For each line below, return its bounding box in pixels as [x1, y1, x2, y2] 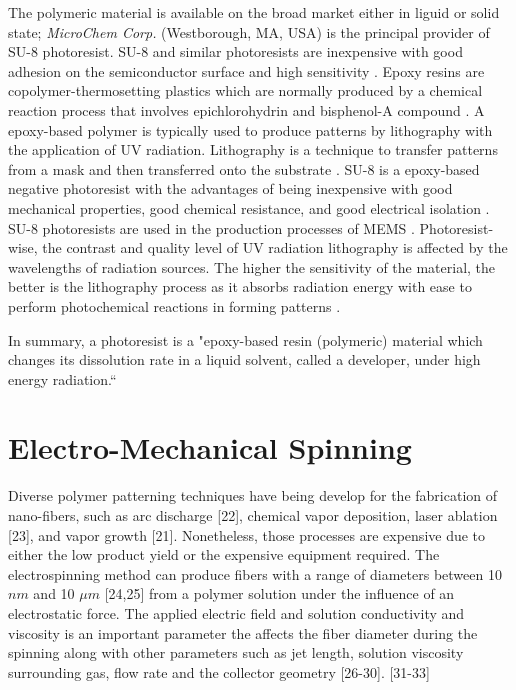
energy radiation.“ [8, 368, 117, 389]
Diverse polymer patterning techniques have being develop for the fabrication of [8, 485, 498, 506]
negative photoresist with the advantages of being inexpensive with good [8, 178, 453, 199]
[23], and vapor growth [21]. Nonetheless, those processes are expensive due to [8, 524, 486, 545]
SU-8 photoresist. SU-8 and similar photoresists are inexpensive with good [8, 41, 463, 62]
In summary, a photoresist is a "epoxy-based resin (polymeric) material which [8, 329, 483, 350]
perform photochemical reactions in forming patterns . [8, 295, 341, 316]
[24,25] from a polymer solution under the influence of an [104, 583, 455, 604]
